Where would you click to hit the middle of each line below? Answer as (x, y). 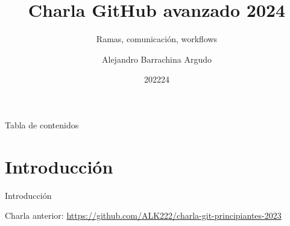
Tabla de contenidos (42, 124)
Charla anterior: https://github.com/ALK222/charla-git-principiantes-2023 (143, 215)
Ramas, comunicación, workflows (157, 39)
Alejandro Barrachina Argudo (157, 59)
